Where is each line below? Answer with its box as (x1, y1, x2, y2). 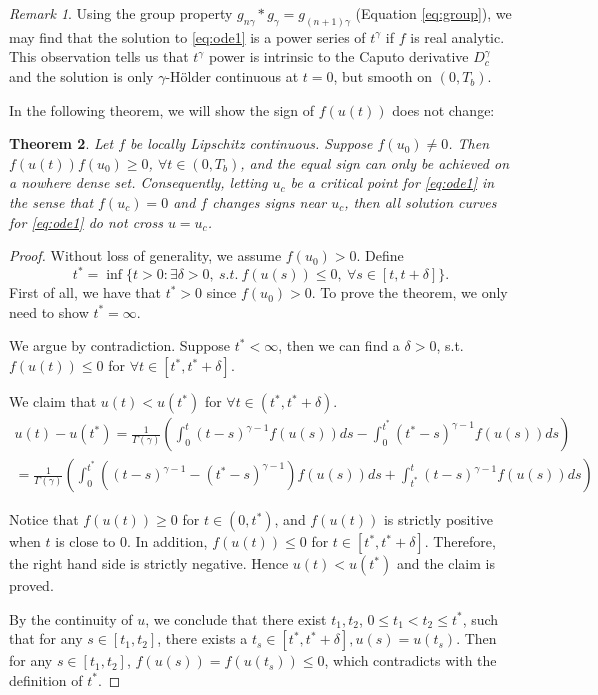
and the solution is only (9, 66, 154, 87)
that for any (9, 628, 83, 649)
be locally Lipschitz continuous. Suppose (130, 133, 373, 154)
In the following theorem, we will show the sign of (9, 99, 315, 120)
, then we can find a (278, 335, 400, 356)
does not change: (392, 99, 495, 120)
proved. (9, 575, 54, 596)
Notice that (9, 509, 79, 530)
